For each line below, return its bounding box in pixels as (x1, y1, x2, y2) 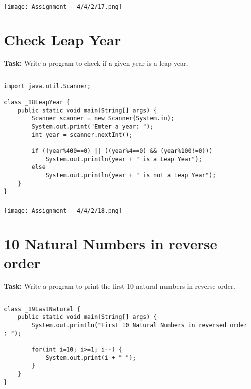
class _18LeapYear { (4, 99, 70, 106)
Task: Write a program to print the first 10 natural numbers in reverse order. (4, 280, 235, 291)
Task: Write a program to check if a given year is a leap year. (4, 57, 188, 68)
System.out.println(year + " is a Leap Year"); (45, 155, 202, 163)
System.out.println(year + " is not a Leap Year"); (45, 171, 216, 179)
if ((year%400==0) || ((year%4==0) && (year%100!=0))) (32, 147, 213, 154)
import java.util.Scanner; (4, 82, 91, 90)
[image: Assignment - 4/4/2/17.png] (4, 3, 122, 10)
